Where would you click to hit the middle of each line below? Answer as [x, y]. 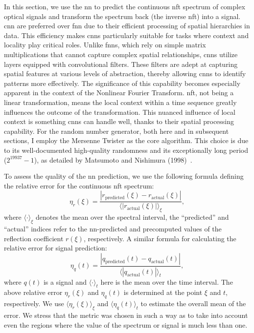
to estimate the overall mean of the [193, 303]
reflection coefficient [34, 238]
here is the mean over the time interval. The [167, 281]
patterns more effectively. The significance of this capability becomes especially [122, 83]
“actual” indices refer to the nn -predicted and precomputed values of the [113, 228]
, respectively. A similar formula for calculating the [160, 238]
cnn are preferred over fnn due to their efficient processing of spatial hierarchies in [127, 26]
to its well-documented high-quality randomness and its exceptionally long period [126, 150]
